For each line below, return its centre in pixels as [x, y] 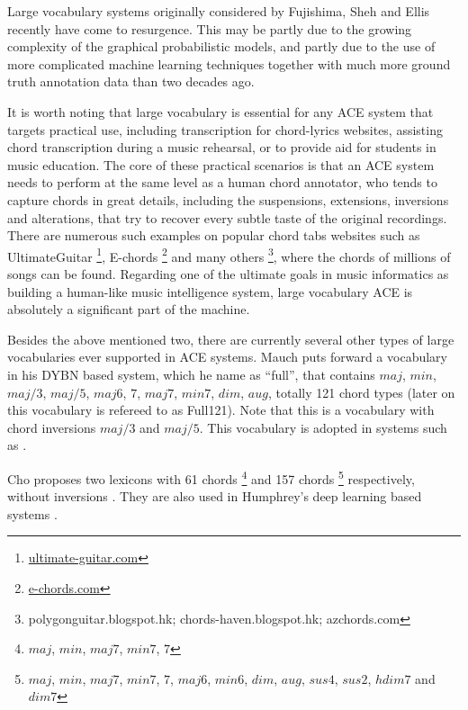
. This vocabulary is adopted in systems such [323, 427]
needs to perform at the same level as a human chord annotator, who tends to [222, 182]
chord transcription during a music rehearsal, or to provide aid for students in [222, 147]
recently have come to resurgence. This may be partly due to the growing [210, 28]
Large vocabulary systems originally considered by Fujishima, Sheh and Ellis [219, 11]
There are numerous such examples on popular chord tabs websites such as [214, 235]
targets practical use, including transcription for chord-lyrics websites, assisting [225, 129]
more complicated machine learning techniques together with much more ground [229, 63]
